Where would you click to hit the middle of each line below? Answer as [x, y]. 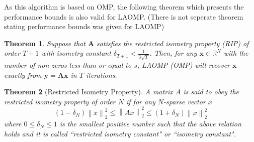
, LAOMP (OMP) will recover [184, 65]
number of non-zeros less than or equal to [68, 65]
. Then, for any [173, 53]
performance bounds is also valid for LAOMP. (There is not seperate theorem [124, 16]
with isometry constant [76, 53]
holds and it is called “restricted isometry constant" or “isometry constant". [120, 133]
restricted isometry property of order [60, 101]
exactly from [23, 75]
